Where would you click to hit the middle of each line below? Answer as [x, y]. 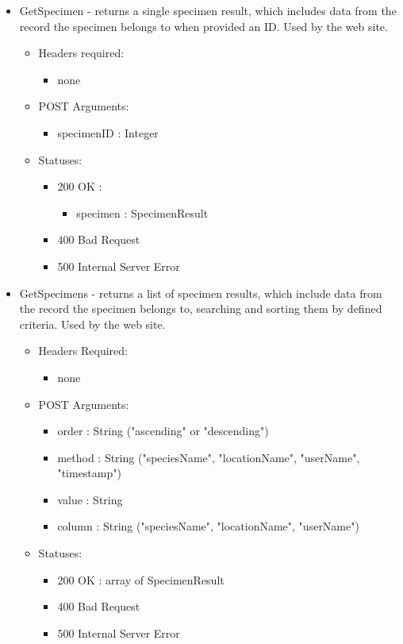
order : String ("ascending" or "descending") [163, 431]
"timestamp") [89, 473]
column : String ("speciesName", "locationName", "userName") [208, 526]
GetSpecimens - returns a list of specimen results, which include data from [201, 293]
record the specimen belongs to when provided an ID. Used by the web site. [203, 26]
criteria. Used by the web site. [92, 324]
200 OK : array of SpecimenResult [141, 579]
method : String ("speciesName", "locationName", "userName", [209, 457]
